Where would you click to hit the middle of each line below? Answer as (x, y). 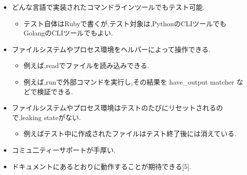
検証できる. (55, 91)
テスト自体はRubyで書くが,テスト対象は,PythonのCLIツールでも (125, 23)
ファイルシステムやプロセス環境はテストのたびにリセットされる (114, 108)
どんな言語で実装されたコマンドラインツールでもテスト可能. (108, 7)
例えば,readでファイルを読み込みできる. (86, 65)
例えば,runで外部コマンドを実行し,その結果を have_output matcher (129, 81)
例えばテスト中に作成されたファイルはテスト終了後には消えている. (130, 133)
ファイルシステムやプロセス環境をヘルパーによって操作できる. (111, 49)
